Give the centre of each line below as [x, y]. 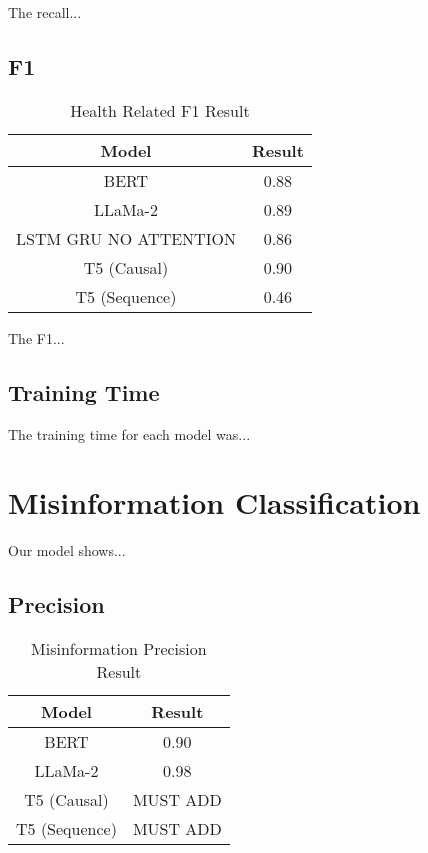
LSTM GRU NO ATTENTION [126, 238]
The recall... [45, 12]
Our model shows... [67, 550]
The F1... [36, 337]
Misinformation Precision [119, 649]
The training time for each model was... [129, 433]
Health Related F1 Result [160, 110]
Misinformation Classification [214, 502]
